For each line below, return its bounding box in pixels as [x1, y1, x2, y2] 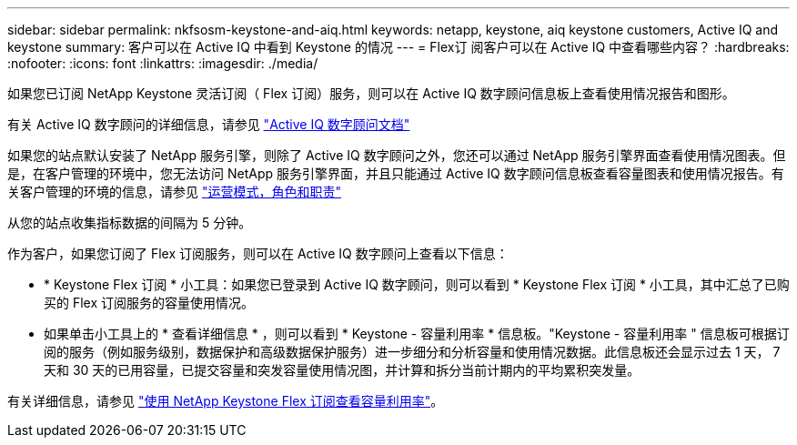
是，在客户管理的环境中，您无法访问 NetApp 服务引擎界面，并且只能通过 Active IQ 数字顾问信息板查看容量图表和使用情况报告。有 [7, 166, 784, 181]
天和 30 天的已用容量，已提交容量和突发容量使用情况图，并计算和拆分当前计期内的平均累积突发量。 [44, 362, 641, 378]
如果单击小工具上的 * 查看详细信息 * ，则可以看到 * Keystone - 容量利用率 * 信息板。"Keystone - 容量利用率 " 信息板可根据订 [44, 326, 790, 341]
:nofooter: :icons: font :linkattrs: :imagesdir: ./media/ [7, 56, 318, 71]
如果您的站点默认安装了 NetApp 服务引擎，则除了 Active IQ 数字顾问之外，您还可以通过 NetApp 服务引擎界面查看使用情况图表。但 [7, 147, 786, 163]
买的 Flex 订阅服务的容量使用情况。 [44, 295, 255, 310]
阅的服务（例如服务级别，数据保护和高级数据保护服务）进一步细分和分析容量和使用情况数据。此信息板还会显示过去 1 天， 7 [44, 344, 781, 359]
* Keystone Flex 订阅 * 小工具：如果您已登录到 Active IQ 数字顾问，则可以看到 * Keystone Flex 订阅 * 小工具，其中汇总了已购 [44, 277, 790, 292]
